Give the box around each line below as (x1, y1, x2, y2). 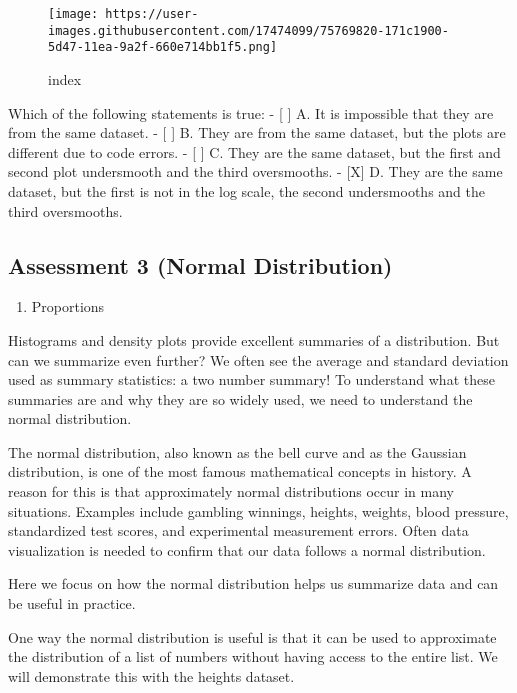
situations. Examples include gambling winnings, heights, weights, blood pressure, (8, 500, 509, 521)
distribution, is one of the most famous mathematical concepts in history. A (8, 461, 472, 482)
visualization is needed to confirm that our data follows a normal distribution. (8, 539, 486, 560)
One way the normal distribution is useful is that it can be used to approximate (8, 626, 497, 647)
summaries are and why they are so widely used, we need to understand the (8, 388, 473, 409)
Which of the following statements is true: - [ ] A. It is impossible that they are (8, 102, 494, 123)
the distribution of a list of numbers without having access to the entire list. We (8, 646, 498, 667)
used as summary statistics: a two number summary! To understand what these (8, 369, 495, 390)
